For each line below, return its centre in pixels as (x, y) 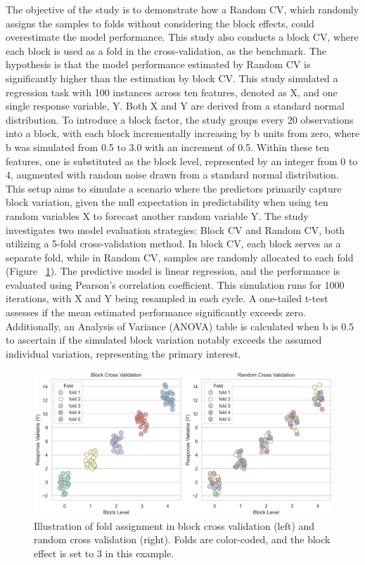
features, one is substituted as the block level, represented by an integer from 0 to (182, 161)
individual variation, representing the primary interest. (123, 353)
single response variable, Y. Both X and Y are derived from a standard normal (175, 106)
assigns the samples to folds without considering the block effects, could (160, 23)
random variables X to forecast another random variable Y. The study (157, 215)
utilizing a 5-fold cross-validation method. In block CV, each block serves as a (173, 243)
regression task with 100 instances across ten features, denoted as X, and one (172, 92)
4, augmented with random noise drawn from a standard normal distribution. (172, 175)
